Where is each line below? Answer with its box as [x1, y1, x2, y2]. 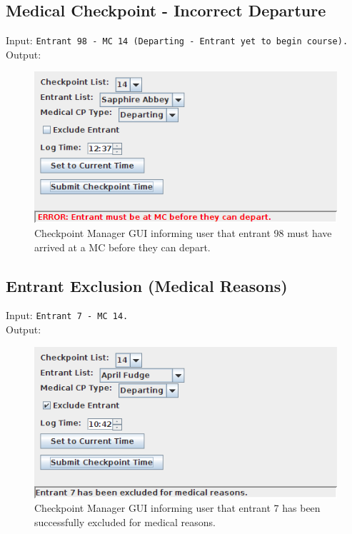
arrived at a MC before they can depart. [34, 239, 211, 254]
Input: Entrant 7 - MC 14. [6, 308, 129, 323]
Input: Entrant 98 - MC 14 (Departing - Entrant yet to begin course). [6, 33, 348, 48]
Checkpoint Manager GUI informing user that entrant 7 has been [34, 500, 321, 515]
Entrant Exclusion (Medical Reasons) [6, 274, 288, 296]
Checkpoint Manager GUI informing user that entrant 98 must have [34, 226, 332, 241]
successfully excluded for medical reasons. [34, 514, 216, 529]
